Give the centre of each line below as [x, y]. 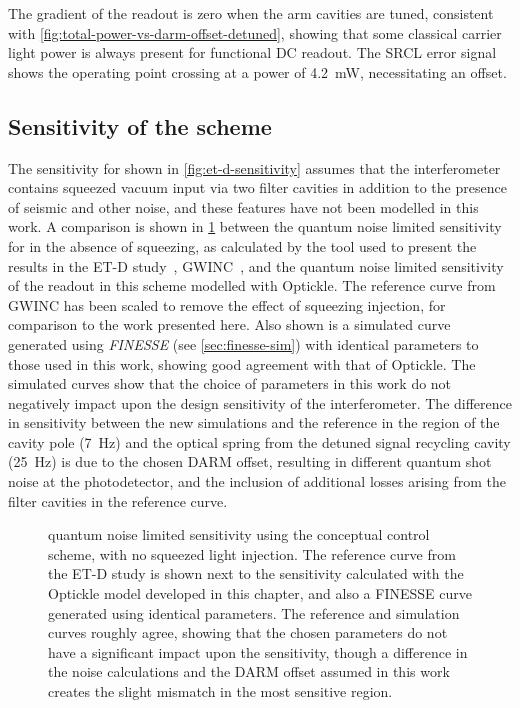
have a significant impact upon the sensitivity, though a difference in [258, 651]
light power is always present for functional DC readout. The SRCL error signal [252, 52]
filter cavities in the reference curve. [118, 500]
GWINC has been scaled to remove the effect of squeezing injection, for [227, 304]
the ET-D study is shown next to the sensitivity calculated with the [256, 573]
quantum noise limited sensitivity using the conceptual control [239, 534]
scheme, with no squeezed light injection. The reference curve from [252, 553]
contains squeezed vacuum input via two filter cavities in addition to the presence [257, 187]
